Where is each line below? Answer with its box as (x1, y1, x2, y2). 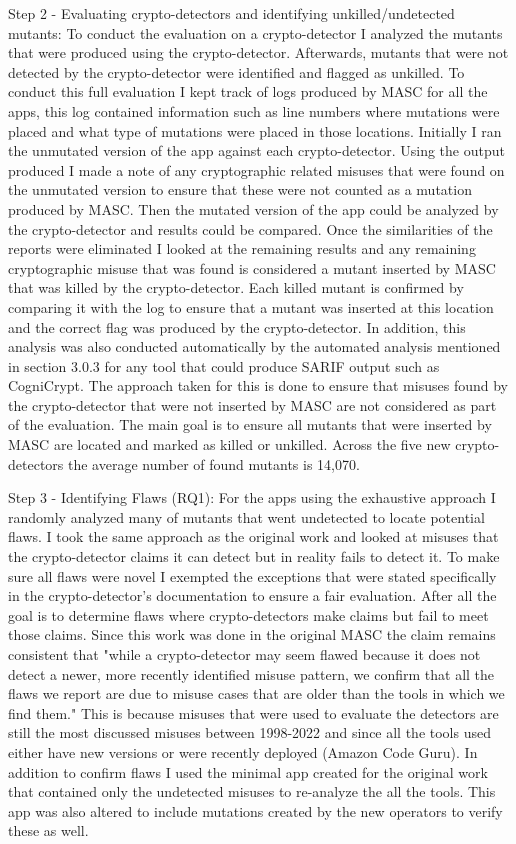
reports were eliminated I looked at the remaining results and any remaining (8, 238, 476, 259)
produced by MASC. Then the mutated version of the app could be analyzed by (8, 198, 499, 219)
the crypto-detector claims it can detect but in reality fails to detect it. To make (8, 546, 500, 567)
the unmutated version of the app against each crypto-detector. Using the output (8, 140, 505, 161)
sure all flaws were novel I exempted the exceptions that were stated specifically (8, 565, 497, 586)
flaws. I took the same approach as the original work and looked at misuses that (8, 526, 499, 547)
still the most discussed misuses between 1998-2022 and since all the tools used (8, 722, 491, 743)
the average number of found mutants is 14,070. (67, 453, 360, 474)
